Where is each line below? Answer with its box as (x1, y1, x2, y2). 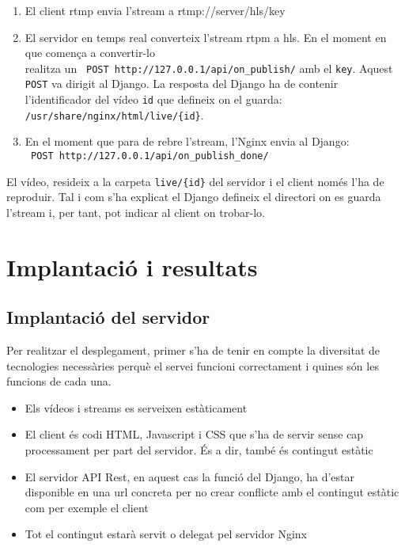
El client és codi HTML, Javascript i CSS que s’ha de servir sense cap (25, 426, 364, 443)
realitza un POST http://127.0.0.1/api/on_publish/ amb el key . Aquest (25, 59, 393, 76)
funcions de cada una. (6, 373, 112, 389)
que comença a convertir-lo (25, 44, 155, 61)
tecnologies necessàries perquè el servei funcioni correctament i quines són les (6, 357, 379, 374)
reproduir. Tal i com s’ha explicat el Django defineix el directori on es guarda (6, 188, 381, 205)
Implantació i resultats (6, 250, 258, 283)
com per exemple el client (25, 499, 149, 515)
